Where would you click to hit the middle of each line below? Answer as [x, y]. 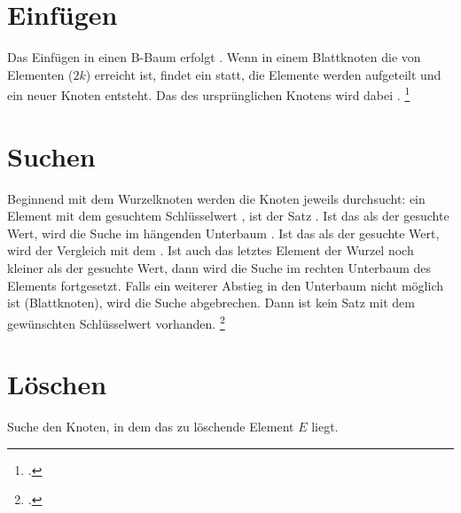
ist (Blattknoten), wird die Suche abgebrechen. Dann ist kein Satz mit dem [211, 303]
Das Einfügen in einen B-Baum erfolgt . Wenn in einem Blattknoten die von [214, 57]
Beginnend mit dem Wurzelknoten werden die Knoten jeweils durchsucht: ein [216, 198]
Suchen [51, 155]
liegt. [325, 427]
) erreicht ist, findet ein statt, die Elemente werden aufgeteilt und [263, 74]
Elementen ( [40, 74]
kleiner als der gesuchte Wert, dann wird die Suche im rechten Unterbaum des [219, 268]
